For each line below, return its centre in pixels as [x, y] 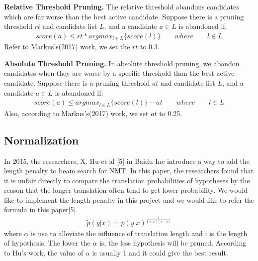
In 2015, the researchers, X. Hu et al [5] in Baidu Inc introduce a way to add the [127, 161]
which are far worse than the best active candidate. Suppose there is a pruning [124, 16]
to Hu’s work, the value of [44, 252]
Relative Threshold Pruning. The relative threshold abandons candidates [122, 6]
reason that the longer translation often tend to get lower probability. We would [126, 190]
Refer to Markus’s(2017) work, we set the [67, 47]
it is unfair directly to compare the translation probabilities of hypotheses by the [127, 180]
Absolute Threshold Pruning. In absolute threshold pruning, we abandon [122, 63]
